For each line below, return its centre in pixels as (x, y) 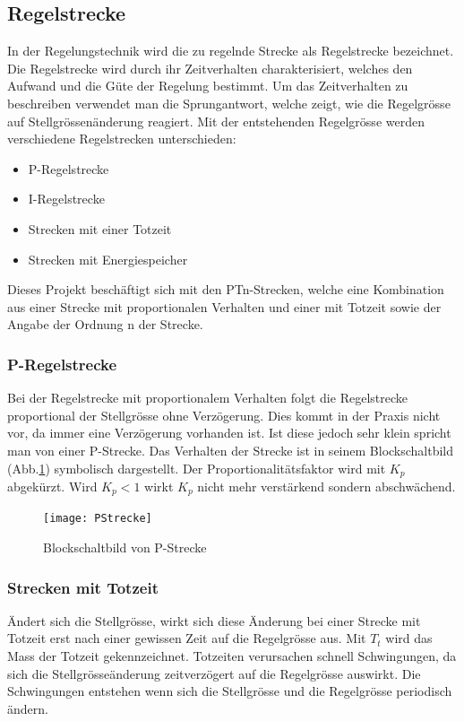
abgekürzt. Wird (52, 486)
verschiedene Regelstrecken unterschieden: (122, 139)
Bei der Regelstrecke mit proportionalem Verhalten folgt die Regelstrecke (207, 398)
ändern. (28, 708)
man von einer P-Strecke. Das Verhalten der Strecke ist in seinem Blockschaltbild (231, 450)
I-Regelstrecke (66, 199)
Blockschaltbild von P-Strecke (125, 547)
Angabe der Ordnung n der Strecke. (105, 324)
